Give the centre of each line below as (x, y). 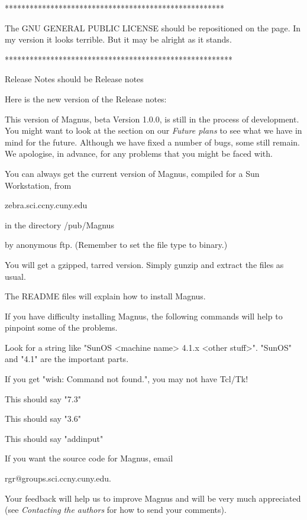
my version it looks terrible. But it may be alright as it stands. (118, 39)
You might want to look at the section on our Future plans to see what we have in (153, 130)
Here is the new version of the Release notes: (86, 98)
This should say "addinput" (54, 438)
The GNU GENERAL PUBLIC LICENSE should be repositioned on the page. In (153, 28)
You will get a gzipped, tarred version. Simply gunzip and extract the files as (144, 264)
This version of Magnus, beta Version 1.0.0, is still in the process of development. (152, 119)
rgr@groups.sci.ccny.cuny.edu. (58, 478)
